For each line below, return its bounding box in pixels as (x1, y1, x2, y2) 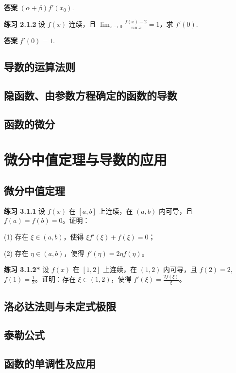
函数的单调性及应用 (4, 356, 96, 371)
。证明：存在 (34, 274, 76, 284)
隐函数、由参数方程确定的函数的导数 (4, 87, 177, 102)
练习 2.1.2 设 (4, 18, 46, 29)
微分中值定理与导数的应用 (4, 150, 168, 170)
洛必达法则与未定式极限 (4, 299, 116, 314)
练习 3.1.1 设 (4, 205, 46, 216)
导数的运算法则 (4, 59, 75, 74)
